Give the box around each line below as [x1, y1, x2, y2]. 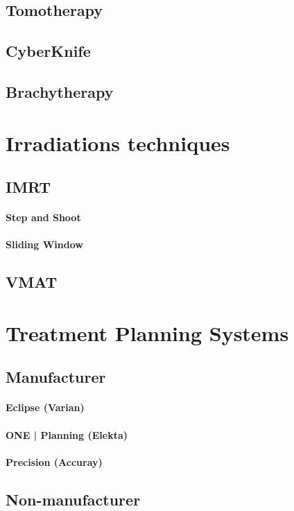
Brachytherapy [6, 80, 114, 102]
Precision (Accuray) [6, 454, 103, 469]
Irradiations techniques [6, 128, 230, 157]
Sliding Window [6, 237, 83, 252]
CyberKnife [6, 40, 91, 62]
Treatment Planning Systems [6, 318, 289, 347]
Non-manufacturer [6, 488, 141, 510]
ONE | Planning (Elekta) [6, 427, 128, 442]
